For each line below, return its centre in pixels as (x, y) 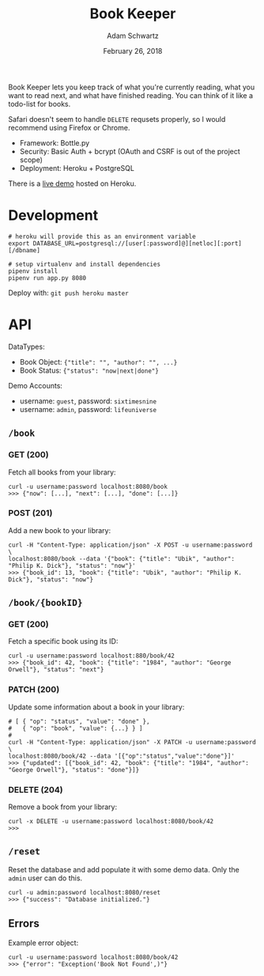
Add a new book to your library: (60, 530)
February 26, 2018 (133, 51)
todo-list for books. (40, 104)
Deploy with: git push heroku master (68, 293)
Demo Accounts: (36, 385)
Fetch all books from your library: (62, 472)
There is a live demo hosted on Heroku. (72, 183)
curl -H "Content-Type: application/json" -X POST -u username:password (130, 545)
